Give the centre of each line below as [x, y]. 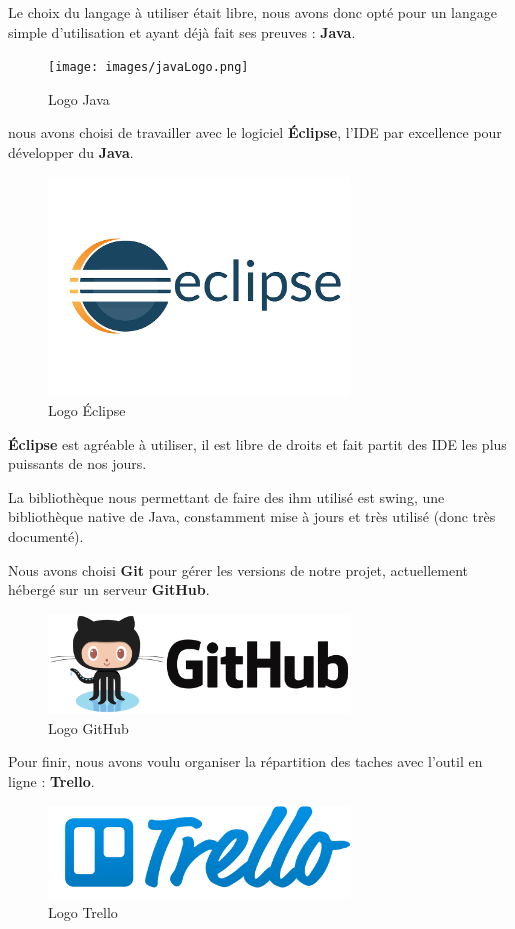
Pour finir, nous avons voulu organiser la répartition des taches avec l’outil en [245, 761]
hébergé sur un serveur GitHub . [109, 589]
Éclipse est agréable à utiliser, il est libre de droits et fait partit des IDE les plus [257, 443]
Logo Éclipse [87, 410]
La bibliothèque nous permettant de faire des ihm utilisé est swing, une [226, 496]
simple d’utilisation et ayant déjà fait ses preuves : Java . [182, 31]
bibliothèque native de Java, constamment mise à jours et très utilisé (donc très [252, 516]
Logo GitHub [88, 727]
